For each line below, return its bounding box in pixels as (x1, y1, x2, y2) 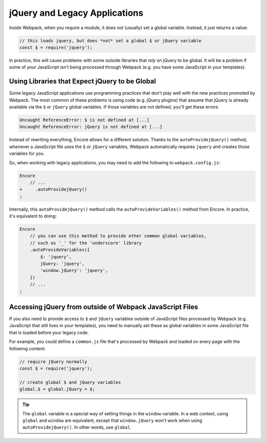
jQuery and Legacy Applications (9, 7, 144, 18)
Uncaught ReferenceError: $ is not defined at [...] (19, 117, 150, 123)
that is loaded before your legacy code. (9, 330, 89, 335)
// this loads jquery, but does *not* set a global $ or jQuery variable (19, 37, 201, 43)
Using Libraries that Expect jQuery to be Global (9, 77, 156, 86)
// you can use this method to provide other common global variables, (30, 233, 207, 239)
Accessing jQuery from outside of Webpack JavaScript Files (9, 302, 198, 311)
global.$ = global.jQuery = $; (19, 386, 96, 392)
